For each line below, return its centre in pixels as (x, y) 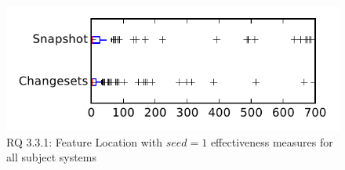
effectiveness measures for (272, 141)
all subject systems (52, 157)
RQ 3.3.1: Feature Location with (84, 141)
